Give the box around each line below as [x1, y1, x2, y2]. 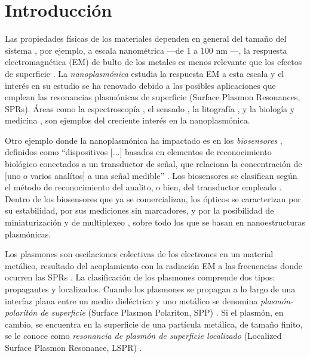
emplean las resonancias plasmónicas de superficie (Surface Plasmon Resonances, [5, 91, 300, 103]
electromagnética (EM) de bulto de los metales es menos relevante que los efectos [5, 55, 302, 68]
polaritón [5, 306, 38, 319]
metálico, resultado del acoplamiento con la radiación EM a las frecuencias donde [5, 259, 302, 271]
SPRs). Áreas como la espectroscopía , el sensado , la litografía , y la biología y [5, 102, 295, 115]
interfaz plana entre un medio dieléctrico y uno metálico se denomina [5, 294, 258, 307]
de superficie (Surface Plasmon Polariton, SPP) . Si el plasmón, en [40, 306, 284, 319]
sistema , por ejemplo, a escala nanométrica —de [5, 44, 184, 56]
